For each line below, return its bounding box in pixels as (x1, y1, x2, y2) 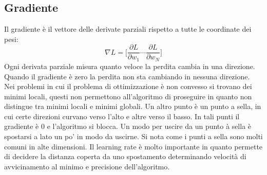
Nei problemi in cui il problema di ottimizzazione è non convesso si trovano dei (4, 81, 252, 92)
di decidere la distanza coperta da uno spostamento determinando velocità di (4, 151, 246, 162)
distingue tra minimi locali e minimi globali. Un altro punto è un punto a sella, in (4, 101, 261, 112)
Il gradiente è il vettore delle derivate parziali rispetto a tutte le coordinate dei (4, 24, 252, 34)
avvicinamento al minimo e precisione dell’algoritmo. (4, 161, 170, 171)
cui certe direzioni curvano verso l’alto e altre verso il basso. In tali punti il (4, 111, 240, 121)
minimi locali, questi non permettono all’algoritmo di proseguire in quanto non (4, 91, 252, 101)
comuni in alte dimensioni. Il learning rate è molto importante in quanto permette (4, 141, 263, 151)
